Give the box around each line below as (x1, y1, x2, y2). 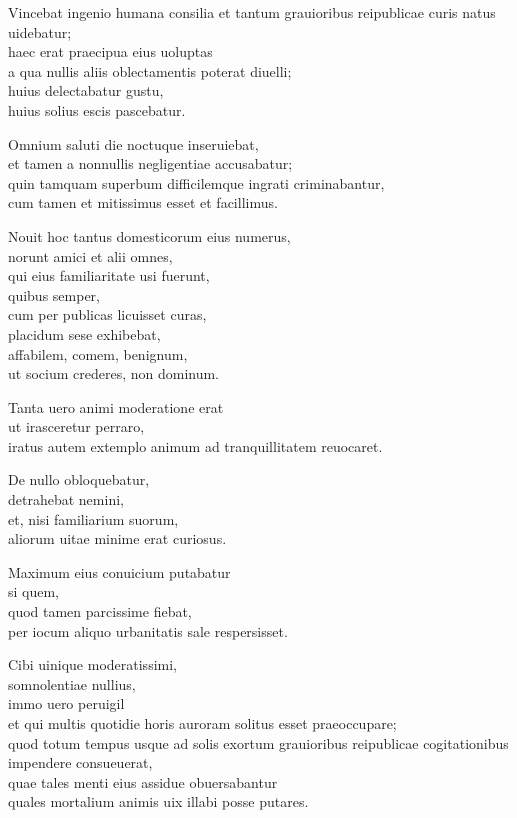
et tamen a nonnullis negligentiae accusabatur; (8, 153, 293, 174)
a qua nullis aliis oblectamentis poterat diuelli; (8, 60, 292, 81)
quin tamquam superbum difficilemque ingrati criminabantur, (8, 172, 385, 193)
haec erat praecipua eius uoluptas (8, 41, 213, 62)
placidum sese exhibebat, (8, 323, 161, 344)
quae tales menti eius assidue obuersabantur (8, 771, 278, 792)
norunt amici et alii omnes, (8, 245, 173, 266)
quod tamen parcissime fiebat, (8, 601, 192, 622)
